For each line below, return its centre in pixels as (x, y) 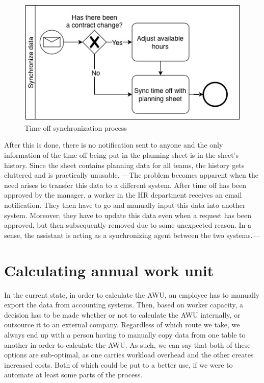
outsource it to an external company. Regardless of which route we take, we (122, 325)
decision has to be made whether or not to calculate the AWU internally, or (122, 314)
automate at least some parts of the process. (73, 375)
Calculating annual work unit (109, 270)
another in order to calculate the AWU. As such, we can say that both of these (127, 344)
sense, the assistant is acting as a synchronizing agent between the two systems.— (132, 235)
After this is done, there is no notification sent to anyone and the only (114, 145)
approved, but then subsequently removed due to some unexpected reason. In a (128, 225)
